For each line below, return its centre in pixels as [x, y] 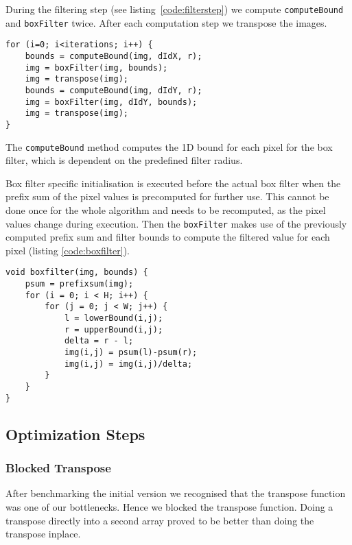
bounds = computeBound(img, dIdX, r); [114, 56]
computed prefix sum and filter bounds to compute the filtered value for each [168, 237]
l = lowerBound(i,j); [114, 318]
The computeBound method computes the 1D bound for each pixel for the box [169, 146]
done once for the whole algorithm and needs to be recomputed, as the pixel [166, 210]
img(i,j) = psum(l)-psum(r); [131, 353]
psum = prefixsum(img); [79, 284]
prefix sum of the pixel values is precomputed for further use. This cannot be [167, 196]
